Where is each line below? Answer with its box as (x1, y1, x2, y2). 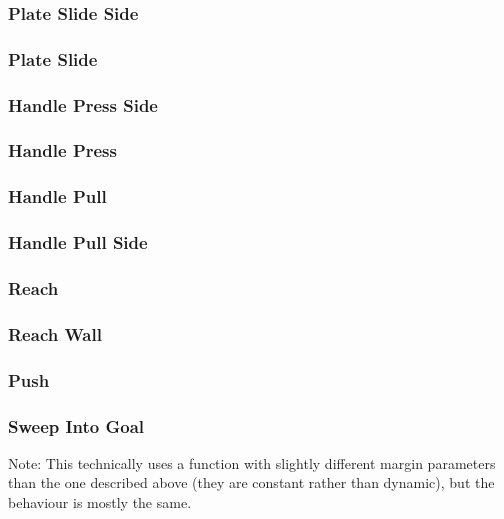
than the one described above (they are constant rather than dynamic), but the (8, 472, 495, 493)
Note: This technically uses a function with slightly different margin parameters (8, 452, 496, 473)
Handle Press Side (8, 92, 158, 117)
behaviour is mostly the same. (8, 492, 192, 512)
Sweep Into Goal (8, 413, 145, 438)
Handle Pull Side (8, 230, 148, 255)
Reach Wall (8, 321, 102, 346)
